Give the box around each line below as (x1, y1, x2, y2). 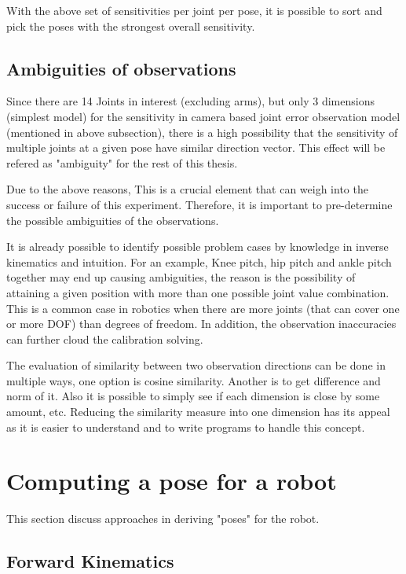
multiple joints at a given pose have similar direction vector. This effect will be (6, 139, 386, 156)
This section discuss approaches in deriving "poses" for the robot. (6, 510, 320, 527)
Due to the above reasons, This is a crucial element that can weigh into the (6, 181, 368, 197)
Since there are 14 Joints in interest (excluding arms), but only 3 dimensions (6, 93, 375, 109)
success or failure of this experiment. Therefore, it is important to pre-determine (6, 196, 393, 212)
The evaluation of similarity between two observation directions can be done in (6, 357, 386, 373)
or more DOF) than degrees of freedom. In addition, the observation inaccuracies (6, 315, 397, 332)
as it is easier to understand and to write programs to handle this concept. (6, 418, 365, 435)
